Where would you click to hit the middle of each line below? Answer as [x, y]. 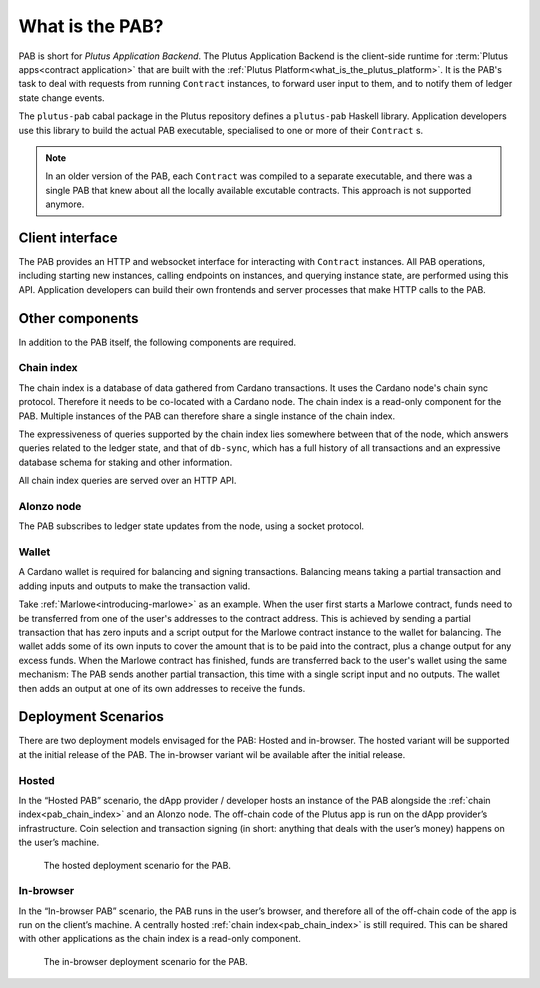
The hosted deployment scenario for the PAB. [137, 865]
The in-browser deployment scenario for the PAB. [146, 961]
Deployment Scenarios [91, 716]
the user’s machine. [59, 842]
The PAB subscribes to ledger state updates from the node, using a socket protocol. [191, 526]
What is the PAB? [91, 26]
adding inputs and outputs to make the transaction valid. [134, 586]
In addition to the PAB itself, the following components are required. [157, 342]
